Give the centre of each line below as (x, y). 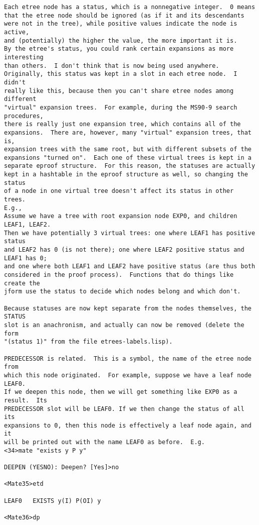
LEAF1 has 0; (26, 258)
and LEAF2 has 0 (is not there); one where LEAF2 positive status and (124, 250)
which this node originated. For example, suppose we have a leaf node (128, 375)
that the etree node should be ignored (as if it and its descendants (124, 15)
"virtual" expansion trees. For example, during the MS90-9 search (121, 107)
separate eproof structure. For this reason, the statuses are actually (130, 166)
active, (17, 32)
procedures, (24, 116)
